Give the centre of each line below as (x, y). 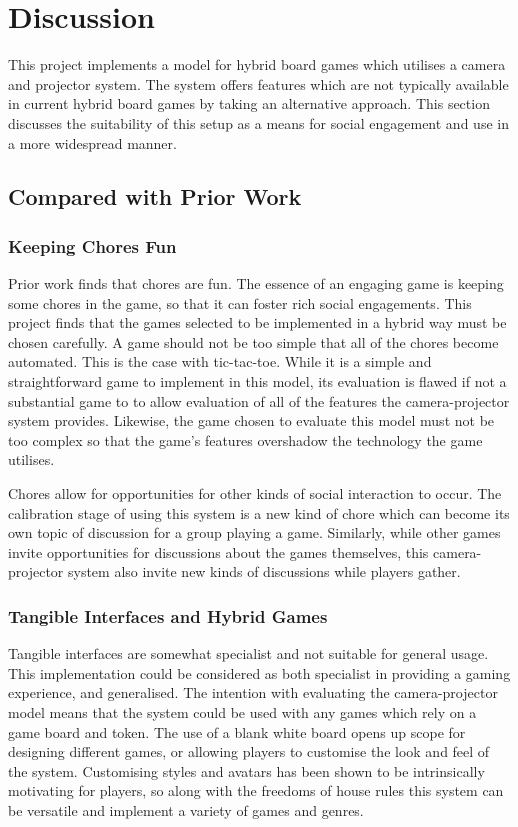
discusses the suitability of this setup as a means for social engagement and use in (258, 122)
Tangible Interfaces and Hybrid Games (168, 615)
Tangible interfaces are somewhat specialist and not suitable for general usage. (248, 653)
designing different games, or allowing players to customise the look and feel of (249, 751)
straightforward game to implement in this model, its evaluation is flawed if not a (257, 381)
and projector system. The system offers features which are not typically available (258, 83)
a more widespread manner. (92, 142)
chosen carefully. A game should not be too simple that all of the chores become (253, 341)
